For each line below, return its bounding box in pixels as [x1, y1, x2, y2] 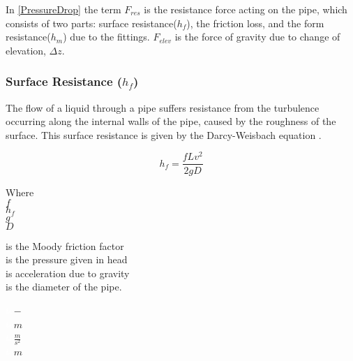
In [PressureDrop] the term [6, 2, 121, 16]
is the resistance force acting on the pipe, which [144, 2, 347, 16]
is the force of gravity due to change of [174, 29, 340, 44]
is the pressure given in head [6, 252, 128, 267]
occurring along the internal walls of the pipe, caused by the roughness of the [6, 114, 336, 128]
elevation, [6, 43, 46, 57]
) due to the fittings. [63, 29, 150, 44]
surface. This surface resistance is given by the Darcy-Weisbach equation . [6, 127, 322, 142]
